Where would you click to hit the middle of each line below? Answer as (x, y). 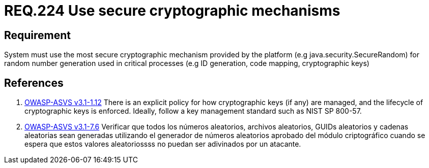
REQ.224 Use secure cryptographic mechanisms (172, 11)
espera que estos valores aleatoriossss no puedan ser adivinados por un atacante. (163, 144)
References (34, 83)
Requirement (38, 35)
